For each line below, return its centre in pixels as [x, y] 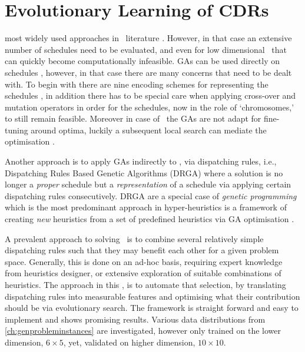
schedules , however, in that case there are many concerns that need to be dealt [148, 72]
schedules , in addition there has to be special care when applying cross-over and [150, 95]
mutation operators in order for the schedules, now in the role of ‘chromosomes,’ [150, 107]
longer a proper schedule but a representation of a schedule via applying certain [148, 184]
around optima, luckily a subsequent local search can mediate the [149, 130]
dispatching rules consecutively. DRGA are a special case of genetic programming [151, 195]
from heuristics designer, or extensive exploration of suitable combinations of [143, 273]
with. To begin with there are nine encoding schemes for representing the [137, 84]
